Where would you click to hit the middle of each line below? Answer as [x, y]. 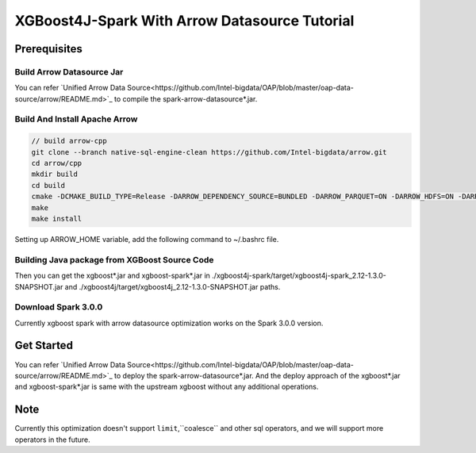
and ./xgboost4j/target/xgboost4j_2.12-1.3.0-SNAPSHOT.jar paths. [173, 286]
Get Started [44, 346]
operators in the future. [52, 440]
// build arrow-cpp [69, 141]
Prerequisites [48, 49]
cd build [48, 185]
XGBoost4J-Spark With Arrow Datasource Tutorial [184, 21]
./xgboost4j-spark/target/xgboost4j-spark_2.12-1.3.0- [299, 276]
